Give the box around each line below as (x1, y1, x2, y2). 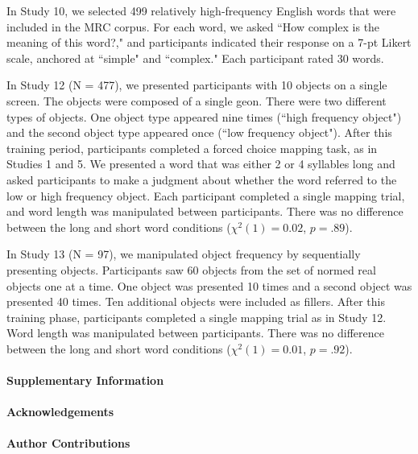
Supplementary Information (6, 372, 164, 389)
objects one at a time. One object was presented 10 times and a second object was (6, 277, 412, 294)
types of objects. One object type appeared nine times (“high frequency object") (6, 108, 402, 125)
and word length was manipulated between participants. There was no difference (6, 203, 404, 220)
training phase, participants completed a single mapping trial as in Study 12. (6, 308, 387, 325)
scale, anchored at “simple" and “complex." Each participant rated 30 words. (6, 49, 384, 66)
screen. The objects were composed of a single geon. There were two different (6, 92, 387, 109)
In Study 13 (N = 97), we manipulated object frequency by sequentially (6, 246, 361, 262)
